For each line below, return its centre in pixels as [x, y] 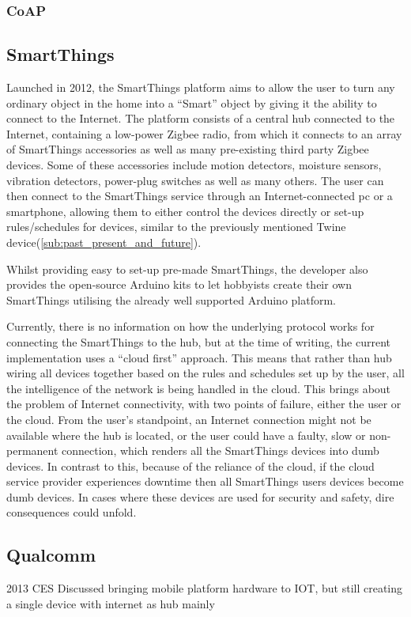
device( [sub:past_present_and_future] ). [104, 242]
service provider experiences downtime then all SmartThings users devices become [205, 481]
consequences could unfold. [72, 512]
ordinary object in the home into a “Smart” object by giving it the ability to [192, 102]
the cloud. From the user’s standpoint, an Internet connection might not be [189, 419]
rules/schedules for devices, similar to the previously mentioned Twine [176, 227]
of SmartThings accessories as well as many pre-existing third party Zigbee [188, 149]
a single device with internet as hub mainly [111, 603]
